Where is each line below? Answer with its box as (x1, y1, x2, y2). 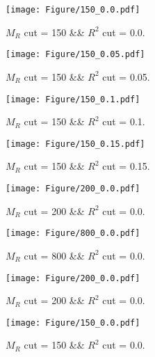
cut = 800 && (24, 248, 85, 262)
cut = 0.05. (102, 69, 150, 84)
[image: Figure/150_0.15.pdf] (6, 138, 145, 149)
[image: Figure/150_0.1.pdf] (6, 94, 140, 104)
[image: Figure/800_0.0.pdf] (6, 228, 140, 239)
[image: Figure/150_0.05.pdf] (6, 49, 145, 60)
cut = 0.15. (102, 159, 150, 173)
